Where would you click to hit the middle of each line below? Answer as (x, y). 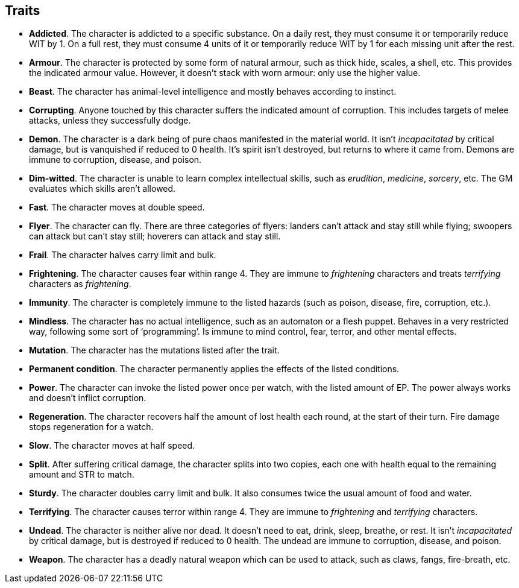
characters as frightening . (80, 284)
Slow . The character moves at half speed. (112, 446)
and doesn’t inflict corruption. (88, 398)
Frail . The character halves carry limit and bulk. (123, 255)
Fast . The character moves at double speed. (117, 207)
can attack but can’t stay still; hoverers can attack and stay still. (155, 236)
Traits (23, 11)
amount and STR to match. (82, 475)
